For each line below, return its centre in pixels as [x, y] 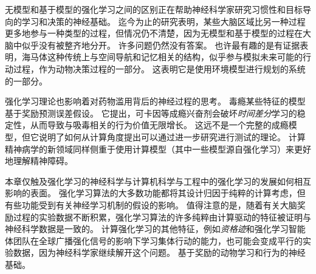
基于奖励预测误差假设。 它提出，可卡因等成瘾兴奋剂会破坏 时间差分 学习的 [151, 113]
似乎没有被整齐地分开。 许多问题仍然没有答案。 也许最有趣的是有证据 [161, 45]
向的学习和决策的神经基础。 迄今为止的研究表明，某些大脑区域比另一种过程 [155, 21]
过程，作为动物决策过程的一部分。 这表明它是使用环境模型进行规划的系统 [159, 68]
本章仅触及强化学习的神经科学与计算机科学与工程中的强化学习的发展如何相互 [158, 181]
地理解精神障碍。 [39, 161]
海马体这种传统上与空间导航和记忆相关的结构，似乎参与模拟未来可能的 [162, 57]
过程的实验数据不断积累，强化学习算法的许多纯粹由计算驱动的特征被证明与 [162, 217]
